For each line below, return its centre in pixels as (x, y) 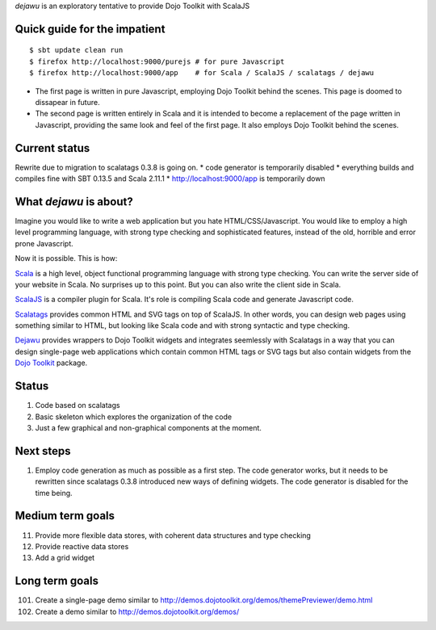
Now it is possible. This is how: (66, 258)
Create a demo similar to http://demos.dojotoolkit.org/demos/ (137, 611)
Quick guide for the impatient (90, 29)
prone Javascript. (44, 243)
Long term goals (57, 581)
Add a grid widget (65, 558)
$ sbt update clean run (76, 50)
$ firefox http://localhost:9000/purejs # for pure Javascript (157, 61)
